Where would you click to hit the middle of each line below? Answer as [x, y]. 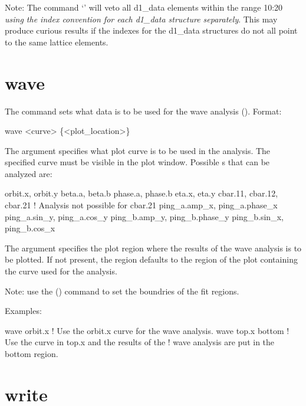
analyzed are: [29, 173]
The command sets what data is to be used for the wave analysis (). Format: [143, 111]
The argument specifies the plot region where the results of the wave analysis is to [153, 248]
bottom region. [32, 353]
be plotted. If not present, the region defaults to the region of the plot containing [151, 259]
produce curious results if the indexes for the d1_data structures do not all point [151, 30]
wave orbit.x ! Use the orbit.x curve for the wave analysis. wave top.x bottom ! [147, 330]
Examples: [23, 311]
